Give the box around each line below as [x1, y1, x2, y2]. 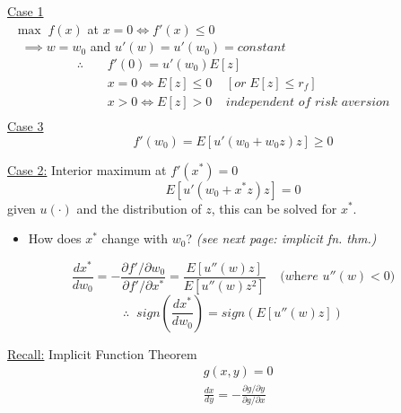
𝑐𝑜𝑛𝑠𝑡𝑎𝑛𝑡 [237, 41, 286, 55]
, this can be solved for [211, 198, 337, 217]
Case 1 [7, 2, 44, 20]
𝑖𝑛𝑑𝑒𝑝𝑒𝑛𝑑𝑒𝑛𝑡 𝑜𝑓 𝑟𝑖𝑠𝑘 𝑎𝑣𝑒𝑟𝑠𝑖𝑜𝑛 [225, 95, 390, 109]
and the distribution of [76, 198, 202, 217]
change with [101, 229, 169, 248]
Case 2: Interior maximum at [7, 160, 167, 179]
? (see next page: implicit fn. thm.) [186, 229, 377, 248]
